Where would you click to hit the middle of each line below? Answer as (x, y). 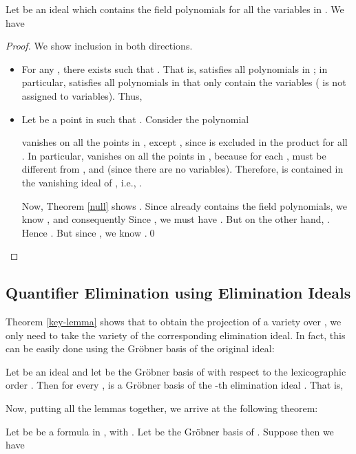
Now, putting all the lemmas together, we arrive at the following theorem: (162, 408)
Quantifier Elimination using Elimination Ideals (178, 293)
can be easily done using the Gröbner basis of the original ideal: (140, 348)
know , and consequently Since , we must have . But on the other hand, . (176, 219)
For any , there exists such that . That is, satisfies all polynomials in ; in (175, 68)
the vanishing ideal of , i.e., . (82, 182)
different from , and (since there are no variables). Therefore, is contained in (182, 169)
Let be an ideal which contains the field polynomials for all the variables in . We (175, 9)
